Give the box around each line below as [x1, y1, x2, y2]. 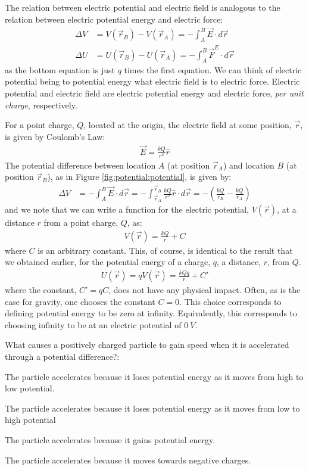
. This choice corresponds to [179, 295, 282, 307]
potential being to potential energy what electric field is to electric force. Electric [5, 75, 300, 88]
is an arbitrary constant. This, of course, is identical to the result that [38, 244, 293, 256]
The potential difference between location [5, 158, 156, 171]
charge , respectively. [5, 98, 77, 111]
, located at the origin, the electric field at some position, [83, 119, 292, 131]
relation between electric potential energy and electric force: [5, 13, 223, 25]
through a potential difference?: [5, 350, 120, 363]
